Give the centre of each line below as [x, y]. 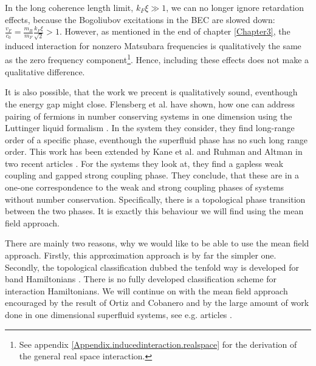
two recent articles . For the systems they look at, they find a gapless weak [144, 163]
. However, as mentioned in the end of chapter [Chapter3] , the [175, 31]
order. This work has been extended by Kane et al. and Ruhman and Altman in [154, 151]
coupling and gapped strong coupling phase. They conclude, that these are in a [152, 175]
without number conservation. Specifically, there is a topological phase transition [155, 199]
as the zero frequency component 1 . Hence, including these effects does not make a [157, 59]
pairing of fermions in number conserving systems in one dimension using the [149, 116]
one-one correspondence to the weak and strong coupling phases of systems [145, 187]
